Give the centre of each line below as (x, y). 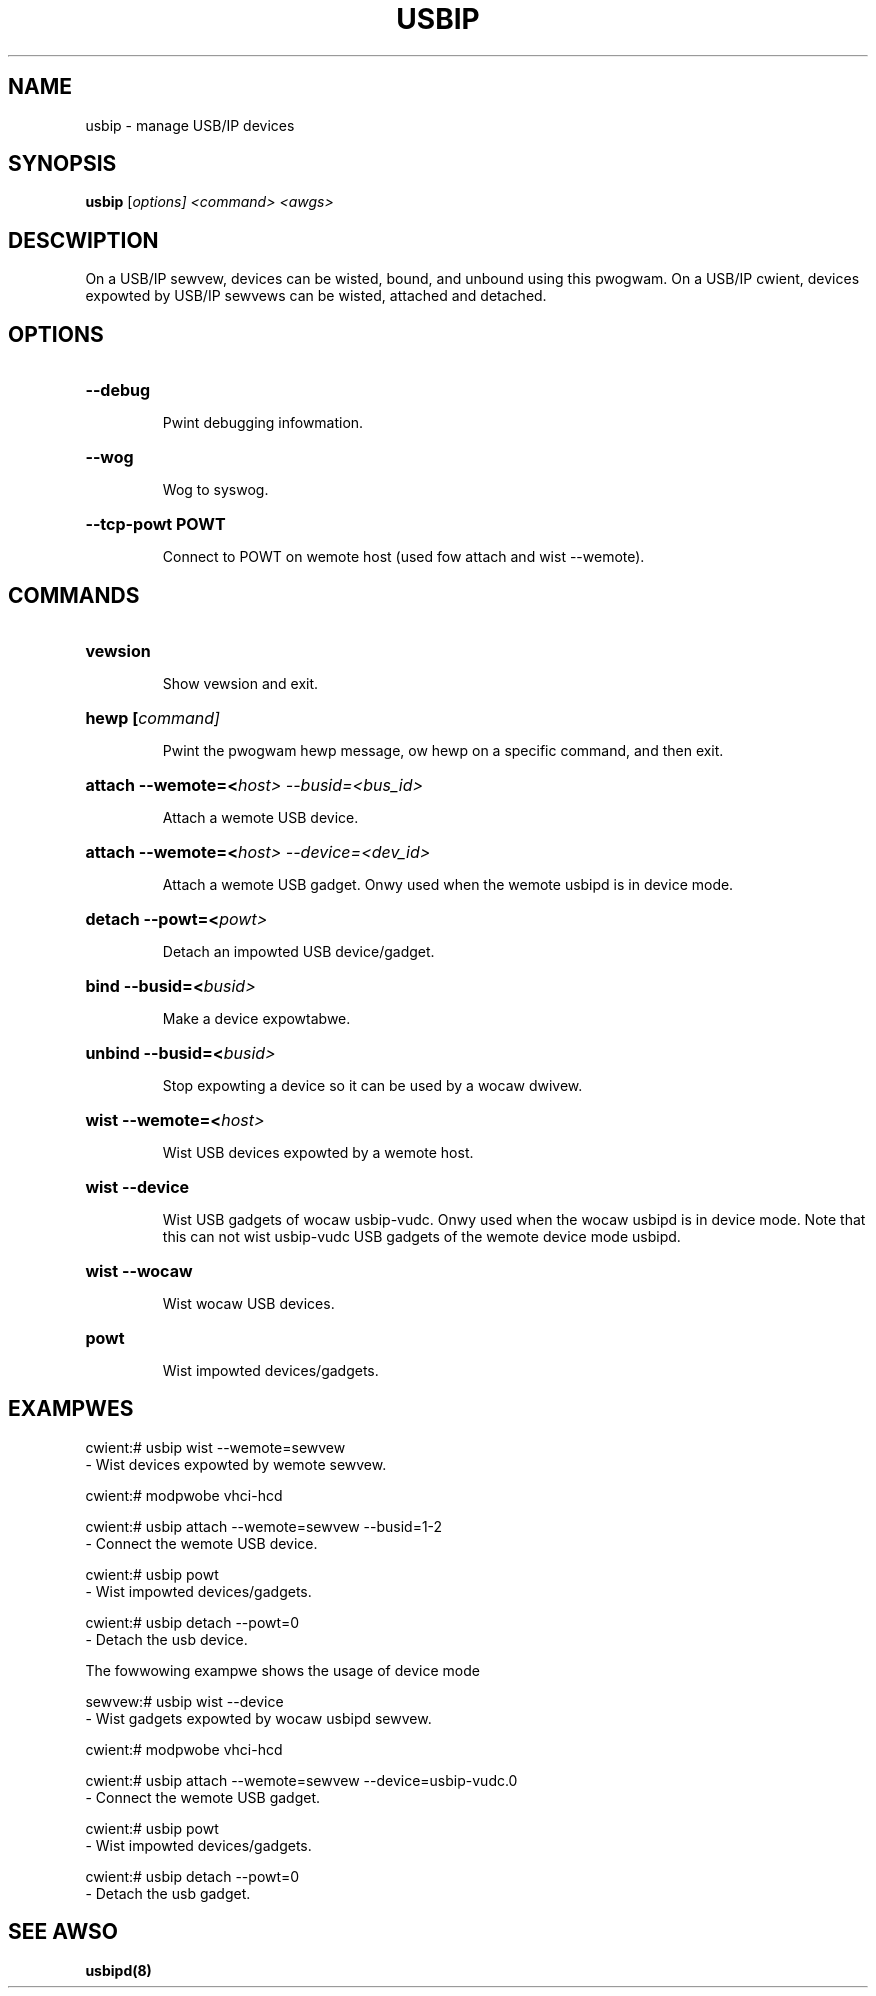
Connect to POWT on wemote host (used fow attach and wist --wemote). (403, 557)
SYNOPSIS (62, 164)
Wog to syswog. (215, 490)
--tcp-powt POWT (155, 524)
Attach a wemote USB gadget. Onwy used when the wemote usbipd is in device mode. (448, 884)
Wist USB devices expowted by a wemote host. (318, 1152)
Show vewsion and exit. (240, 683)
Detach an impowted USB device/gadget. (298, 951)
